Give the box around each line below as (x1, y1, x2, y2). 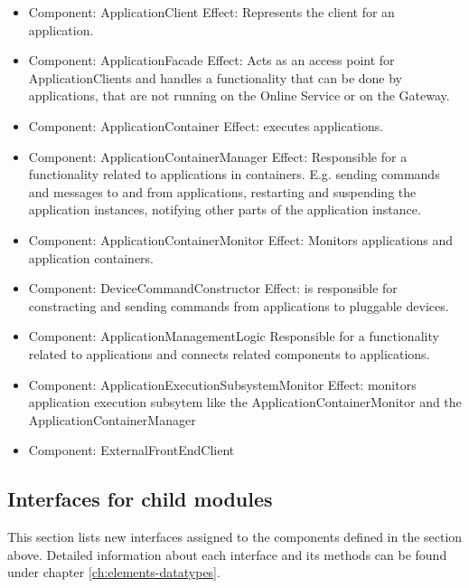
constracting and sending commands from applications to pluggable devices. (28, 296, 449, 315)
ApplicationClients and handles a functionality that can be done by (28, 68, 403, 87)
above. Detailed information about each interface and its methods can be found (7, 545, 447, 564)
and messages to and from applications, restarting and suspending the (28, 182, 417, 201)
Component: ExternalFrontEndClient (28, 441, 235, 460)
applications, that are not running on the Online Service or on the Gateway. (28, 86, 450, 105)
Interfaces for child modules (7, 485, 273, 513)
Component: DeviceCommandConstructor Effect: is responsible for (28, 279, 398, 298)
